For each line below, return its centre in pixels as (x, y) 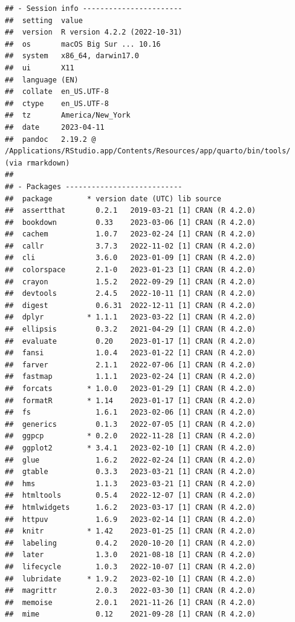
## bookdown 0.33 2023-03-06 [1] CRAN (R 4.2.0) (131, 222)
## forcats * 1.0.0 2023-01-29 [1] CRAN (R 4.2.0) (131, 389)
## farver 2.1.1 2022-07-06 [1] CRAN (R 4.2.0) (131, 365)
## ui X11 (40, 68)
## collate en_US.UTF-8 (57, 92)
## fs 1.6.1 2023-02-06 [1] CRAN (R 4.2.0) (131, 413)
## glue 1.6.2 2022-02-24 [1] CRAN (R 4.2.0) (131, 460)
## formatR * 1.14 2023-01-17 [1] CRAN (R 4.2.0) (131, 400)
